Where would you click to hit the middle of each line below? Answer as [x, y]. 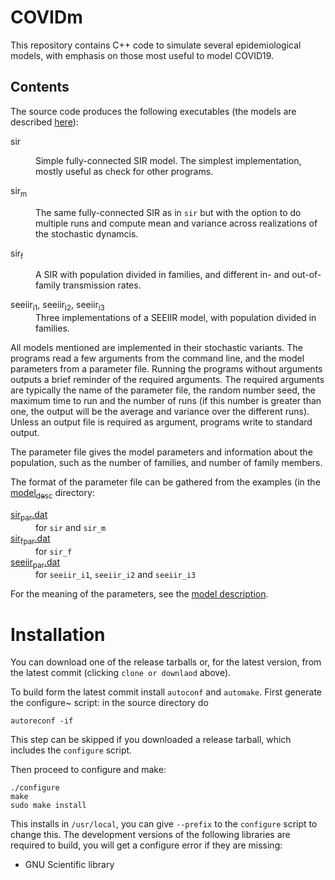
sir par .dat [29, 515]
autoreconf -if [42, 721]
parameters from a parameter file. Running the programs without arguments [166, 369]
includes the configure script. [71, 750]
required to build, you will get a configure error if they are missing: [146, 845]
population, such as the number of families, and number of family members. [166, 463]
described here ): [44, 122]
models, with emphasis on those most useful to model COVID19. [142, 55]
